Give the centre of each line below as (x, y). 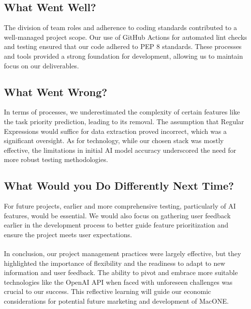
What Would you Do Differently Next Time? (119, 186)
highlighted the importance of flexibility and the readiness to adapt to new (115, 263)
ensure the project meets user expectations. (68, 234)
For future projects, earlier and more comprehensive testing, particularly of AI (120, 206)
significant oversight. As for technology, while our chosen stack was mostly (114, 140)
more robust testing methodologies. (56, 159)
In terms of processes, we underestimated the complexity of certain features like (122, 112)
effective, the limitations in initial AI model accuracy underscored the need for (120, 150)
